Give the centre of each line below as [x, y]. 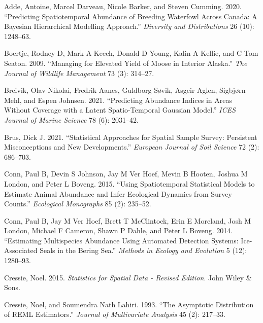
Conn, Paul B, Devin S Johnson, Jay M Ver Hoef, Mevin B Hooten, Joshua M [126, 174]
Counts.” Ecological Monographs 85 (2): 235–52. [78, 204]
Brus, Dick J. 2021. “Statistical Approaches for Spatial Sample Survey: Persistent [131, 137]
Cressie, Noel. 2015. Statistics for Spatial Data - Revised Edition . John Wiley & [128, 277]
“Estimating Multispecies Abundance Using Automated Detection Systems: [121, 240]
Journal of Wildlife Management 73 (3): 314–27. [79, 73]
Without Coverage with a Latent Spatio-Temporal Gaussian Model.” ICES [120, 110]
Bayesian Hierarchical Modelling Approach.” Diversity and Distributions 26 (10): [129, 26]
